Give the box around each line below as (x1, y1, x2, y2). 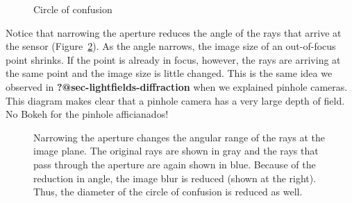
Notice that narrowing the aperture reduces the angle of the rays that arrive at (6, 25, 342, 39)
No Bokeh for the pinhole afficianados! (6, 107, 169, 121)
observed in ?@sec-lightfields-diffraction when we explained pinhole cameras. (6, 79, 348, 94)
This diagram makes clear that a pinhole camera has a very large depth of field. (6, 93, 345, 107)
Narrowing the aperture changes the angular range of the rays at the (33, 130, 326, 144)
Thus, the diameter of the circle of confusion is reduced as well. (33, 184, 303, 199)
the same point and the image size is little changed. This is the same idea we (6, 66, 333, 80)
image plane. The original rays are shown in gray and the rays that (33, 143, 319, 158)
